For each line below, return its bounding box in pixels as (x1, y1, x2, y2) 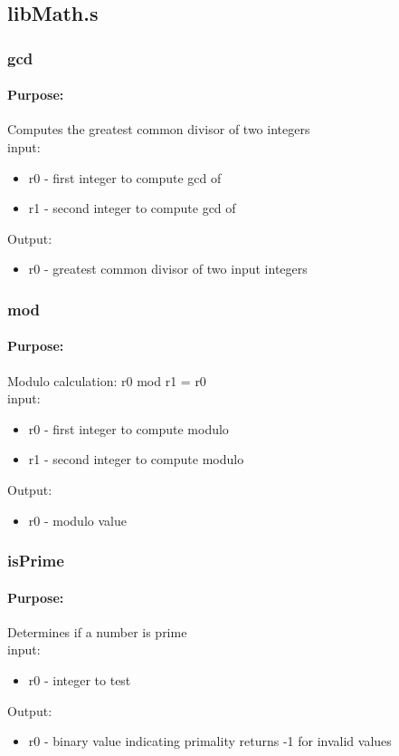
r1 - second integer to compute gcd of (28, 199, 236, 218)
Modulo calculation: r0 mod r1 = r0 (7, 371, 206, 390)
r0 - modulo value (28, 510, 127, 529)
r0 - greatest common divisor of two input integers (28, 259, 308, 278)
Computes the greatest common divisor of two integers (7, 120, 310, 139)
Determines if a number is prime (7, 622, 187, 641)
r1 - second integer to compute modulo (28, 450, 244, 469)
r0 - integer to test (28, 671, 131, 690)
